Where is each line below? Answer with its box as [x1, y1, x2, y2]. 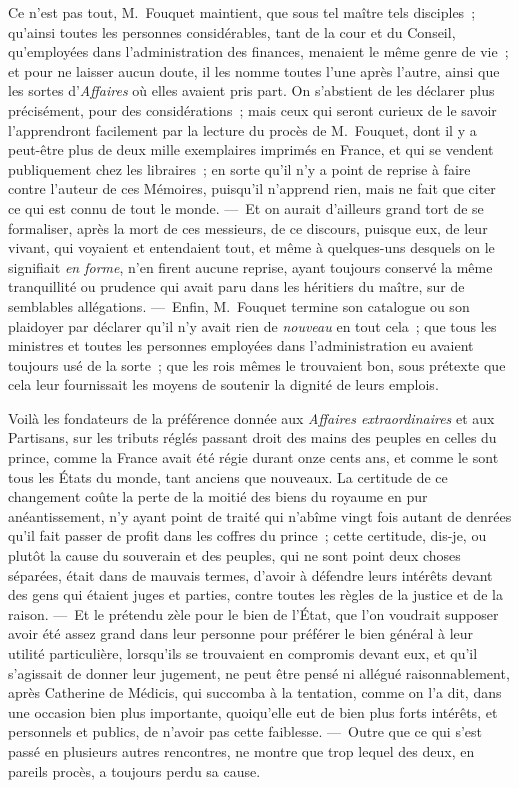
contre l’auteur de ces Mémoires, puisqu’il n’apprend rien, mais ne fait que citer [8, 178, 496, 199]
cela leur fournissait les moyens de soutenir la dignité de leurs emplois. [8, 374, 439, 395]
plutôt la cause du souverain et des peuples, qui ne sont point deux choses [8, 545, 461, 566]
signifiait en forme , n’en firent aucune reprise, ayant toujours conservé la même [8, 256, 493, 277]
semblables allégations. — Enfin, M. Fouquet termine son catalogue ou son [8, 295, 470, 316]
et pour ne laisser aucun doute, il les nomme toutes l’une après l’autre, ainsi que [8, 60, 500, 81]
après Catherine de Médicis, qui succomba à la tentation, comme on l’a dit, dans [8, 682, 502, 703]
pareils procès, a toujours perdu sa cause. [8, 760, 261, 781]
